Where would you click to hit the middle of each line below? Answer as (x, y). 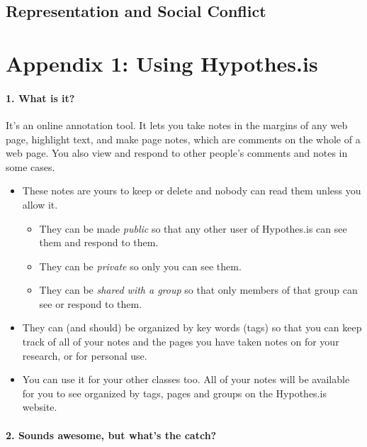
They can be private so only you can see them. (140, 266)
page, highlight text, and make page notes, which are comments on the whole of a (183, 139)
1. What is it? (40, 98)
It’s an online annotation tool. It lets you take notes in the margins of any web (177, 125)
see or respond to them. (91, 303)
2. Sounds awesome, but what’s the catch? (111, 435)
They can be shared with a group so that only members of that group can (198, 290)
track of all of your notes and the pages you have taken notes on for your (181, 342)
